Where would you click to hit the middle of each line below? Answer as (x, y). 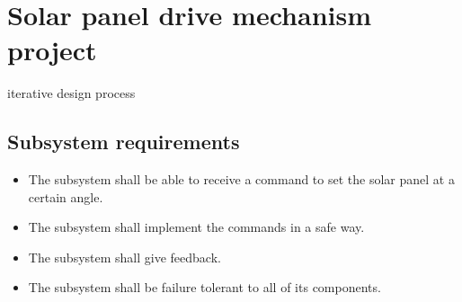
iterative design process (71, 93)
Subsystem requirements (124, 142)
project (52, 50)
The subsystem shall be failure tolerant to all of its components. (204, 287)
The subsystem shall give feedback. (124, 257)
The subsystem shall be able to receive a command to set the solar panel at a (241, 179)
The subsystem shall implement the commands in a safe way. (196, 227)
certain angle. (66, 196)
